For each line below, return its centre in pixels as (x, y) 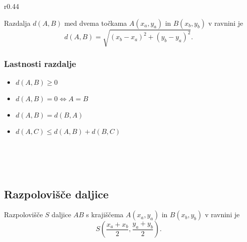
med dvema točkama (96, 23)
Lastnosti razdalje (40, 64)
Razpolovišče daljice (56, 194)
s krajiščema (105, 214)
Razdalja (17, 23)
